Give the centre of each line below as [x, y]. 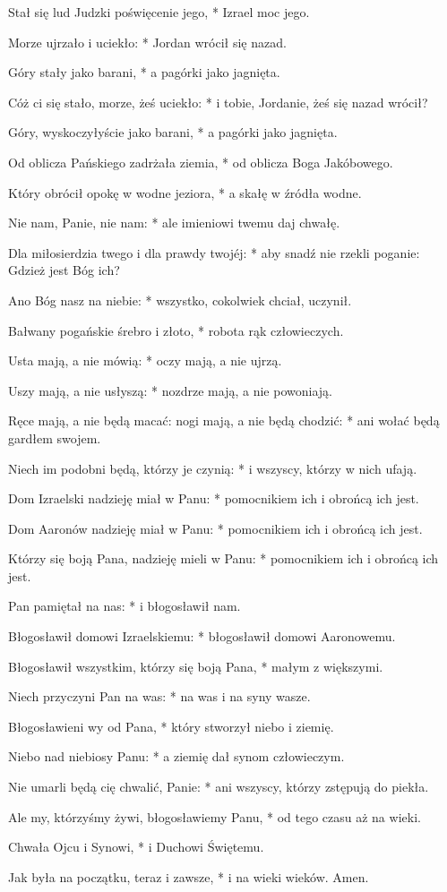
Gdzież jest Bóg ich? [64, 270]
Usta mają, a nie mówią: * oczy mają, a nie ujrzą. [145, 360]
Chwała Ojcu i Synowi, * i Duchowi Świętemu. [136, 847]
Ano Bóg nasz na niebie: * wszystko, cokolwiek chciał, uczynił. [180, 300]
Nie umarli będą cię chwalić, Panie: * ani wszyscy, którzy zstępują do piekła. [219, 787]
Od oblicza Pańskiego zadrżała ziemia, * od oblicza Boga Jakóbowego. [201, 162]
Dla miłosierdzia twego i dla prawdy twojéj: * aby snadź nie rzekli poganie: [214, 252]
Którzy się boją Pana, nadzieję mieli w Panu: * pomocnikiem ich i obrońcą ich [223, 558]
